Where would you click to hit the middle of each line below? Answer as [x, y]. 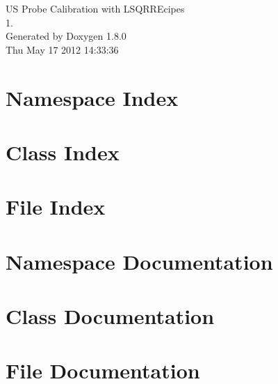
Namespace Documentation [139, 261]
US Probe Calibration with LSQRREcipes [95, 8]
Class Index [63, 152]
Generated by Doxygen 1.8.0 [66, 36]
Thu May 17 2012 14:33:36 [62, 49]
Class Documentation [110, 316]
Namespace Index [92, 97]
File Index [56, 207]
